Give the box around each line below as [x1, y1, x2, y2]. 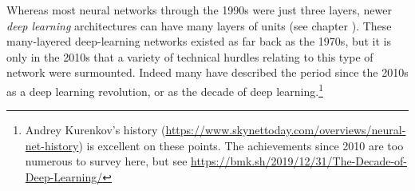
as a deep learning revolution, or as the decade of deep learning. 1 [6, 80, 323, 99]
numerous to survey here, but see [25, 153, 188, 169]
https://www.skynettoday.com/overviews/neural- [165, 121, 406, 138]
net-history [25, 137, 79, 153]
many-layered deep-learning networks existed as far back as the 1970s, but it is [6, 33, 392, 50]
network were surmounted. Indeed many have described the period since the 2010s [6, 64, 409, 81]
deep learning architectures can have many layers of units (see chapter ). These [6, 17, 392, 34]
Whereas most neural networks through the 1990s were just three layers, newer [6, 2, 392, 18]
